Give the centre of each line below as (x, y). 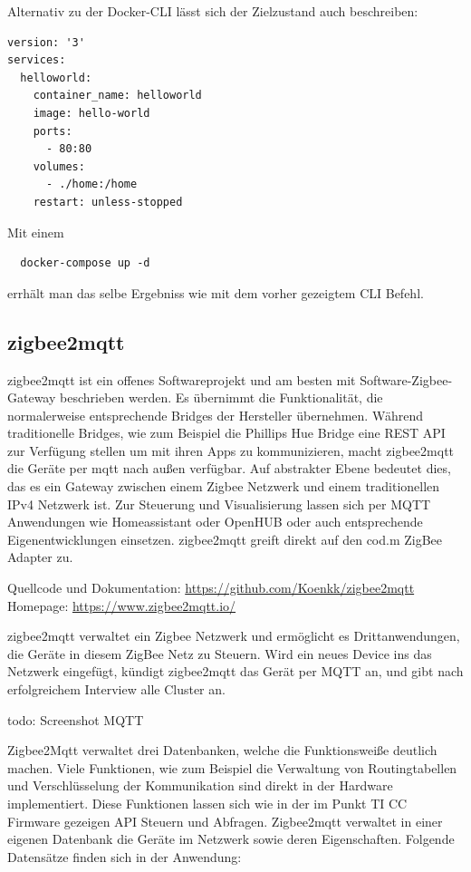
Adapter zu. (40, 557)
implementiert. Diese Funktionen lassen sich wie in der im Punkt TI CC (207, 803)
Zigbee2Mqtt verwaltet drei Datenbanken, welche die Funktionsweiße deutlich (222, 750)
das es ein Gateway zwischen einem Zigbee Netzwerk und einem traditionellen (224, 486)
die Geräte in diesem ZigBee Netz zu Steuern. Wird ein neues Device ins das (220, 653)
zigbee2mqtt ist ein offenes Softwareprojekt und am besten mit (182, 379)
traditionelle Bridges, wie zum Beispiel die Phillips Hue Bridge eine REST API (226, 433)
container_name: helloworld (117, 96)
